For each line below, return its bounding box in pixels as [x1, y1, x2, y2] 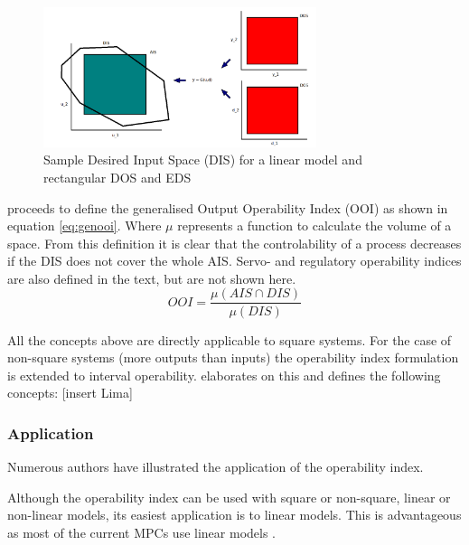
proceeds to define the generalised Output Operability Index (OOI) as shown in [7, 198, 448, 217]
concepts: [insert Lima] [7, 383, 133, 402]
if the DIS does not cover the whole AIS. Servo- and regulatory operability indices [7, 251, 462, 270]
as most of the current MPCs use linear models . [7, 522, 277, 541]
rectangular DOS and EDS [43, 167, 192, 186]
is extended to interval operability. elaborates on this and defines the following [7, 365, 441, 384]
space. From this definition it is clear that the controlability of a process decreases [7, 233, 462, 252]
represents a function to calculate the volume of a [177, 216, 452, 235]
